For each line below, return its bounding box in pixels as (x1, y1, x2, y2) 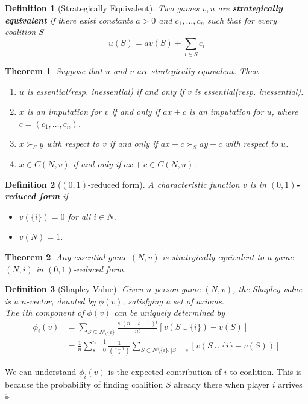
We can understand (5, 365, 77, 377)
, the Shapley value (233, 283, 303, 295)
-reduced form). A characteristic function (88, 178, 240, 190)
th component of (25, 306, 84, 319)
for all (68, 210, 91, 222)
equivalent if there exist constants (5, 13, 133, 26)
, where (271, 105, 298, 118)
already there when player (174, 377, 269, 390)
